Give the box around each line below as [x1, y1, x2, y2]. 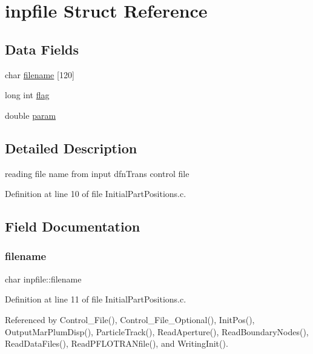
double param [5, 109, 56, 121]
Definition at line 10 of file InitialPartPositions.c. [5, 187, 186, 200]
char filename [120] [5, 68, 74, 81]
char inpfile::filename [5, 272, 82, 285]
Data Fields [5, 39, 79, 58]
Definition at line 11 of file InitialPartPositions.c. [5, 293, 186, 306]
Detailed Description [5, 138, 137, 157]
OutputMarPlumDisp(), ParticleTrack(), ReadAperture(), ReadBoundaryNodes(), [5, 325, 309, 338]
